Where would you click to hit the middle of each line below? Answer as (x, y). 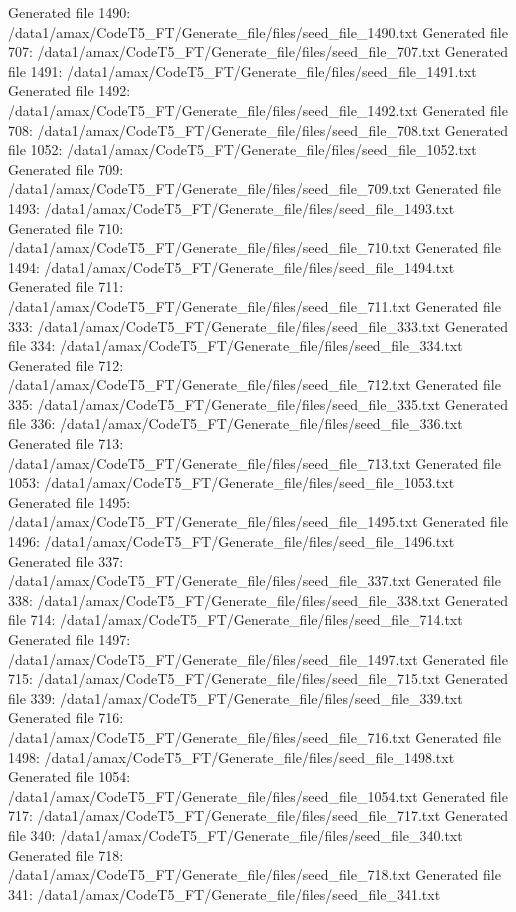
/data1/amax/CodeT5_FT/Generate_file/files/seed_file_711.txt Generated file (254, 305)
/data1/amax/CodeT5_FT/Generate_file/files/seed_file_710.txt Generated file (254, 247)
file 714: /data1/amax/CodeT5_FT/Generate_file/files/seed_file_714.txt (235, 619)
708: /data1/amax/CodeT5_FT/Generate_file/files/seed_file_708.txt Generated (258, 129)
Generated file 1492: (69, 90)
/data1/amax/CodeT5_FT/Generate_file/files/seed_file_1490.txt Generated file (258, 31)
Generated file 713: (66, 443)
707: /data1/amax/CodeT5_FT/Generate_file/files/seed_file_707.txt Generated (258, 51)
